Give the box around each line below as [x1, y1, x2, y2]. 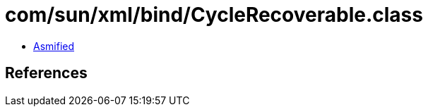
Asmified [33, 39, 75, 52]
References [5, 64, 88, 82]
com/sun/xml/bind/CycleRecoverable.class [5, 3, 423, 27]
